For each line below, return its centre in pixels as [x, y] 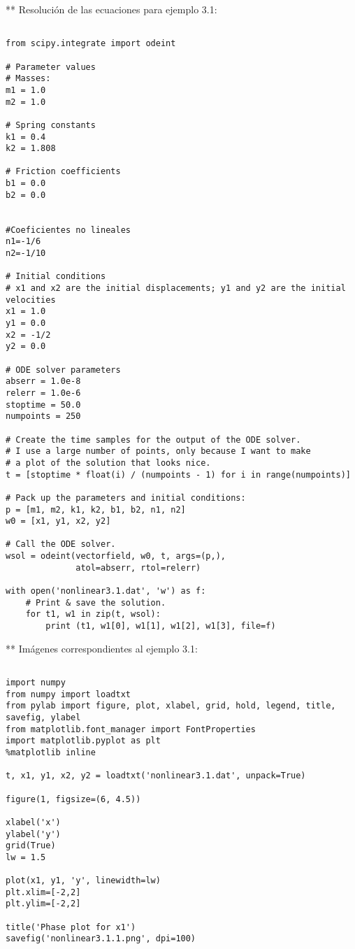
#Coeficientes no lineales [68, 230]
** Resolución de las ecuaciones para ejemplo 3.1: [111, 9]
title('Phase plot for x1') [71, 927]
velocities [31, 300]
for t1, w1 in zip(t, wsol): [93, 614]
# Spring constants [51, 125]
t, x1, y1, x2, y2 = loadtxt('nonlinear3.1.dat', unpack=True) [156, 776]
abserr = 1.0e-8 [43, 381]
